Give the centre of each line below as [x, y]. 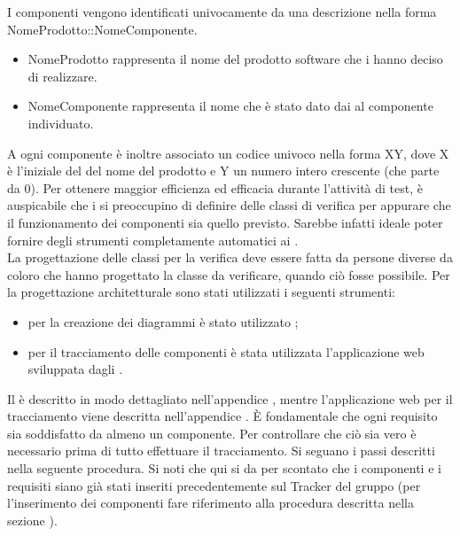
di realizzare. [62, 76]
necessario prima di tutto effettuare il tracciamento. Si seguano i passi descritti [221, 451]
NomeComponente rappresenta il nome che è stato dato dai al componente [230, 106]
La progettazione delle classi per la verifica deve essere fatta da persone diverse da [230, 257]
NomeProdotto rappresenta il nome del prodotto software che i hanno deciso [235, 59]
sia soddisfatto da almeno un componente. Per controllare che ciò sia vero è [212, 433]
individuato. [61, 123]
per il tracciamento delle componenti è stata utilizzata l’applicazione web [226, 351]
